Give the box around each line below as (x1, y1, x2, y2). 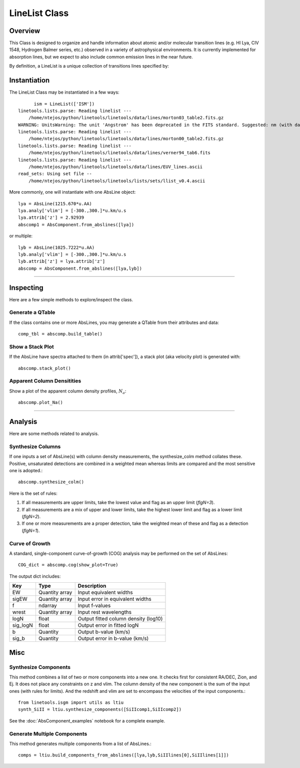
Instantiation (9, 76, 50, 85)
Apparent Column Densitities (9, 377, 81, 385)
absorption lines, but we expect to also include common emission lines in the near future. (9, 54, 193, 60)
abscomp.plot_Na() (18, 400, 63, 406)
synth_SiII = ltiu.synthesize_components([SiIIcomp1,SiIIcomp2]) (18, 706, 182, 712)
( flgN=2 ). (21, 514, 41, 520)
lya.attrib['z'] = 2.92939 (18, 215, 84, 220)
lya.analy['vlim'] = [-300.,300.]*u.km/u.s (18, 208, 126, 213)
